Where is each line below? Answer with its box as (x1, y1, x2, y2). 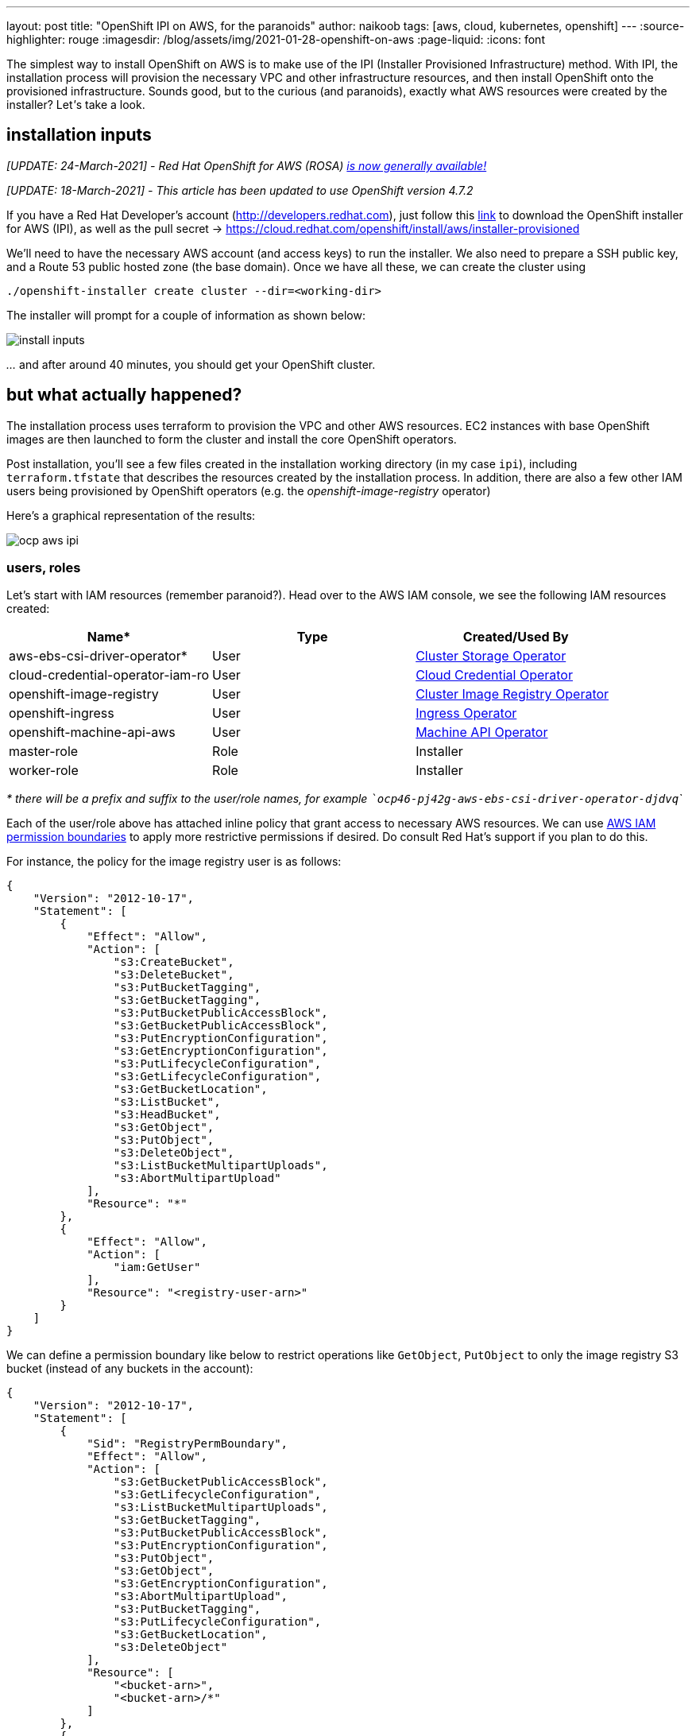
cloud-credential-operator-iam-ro (9, 667, 210, 684)
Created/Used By (462, 629, 569, 645)
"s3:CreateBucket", (113, 955, 234, 969)
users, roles (6, 560, 81, 576)
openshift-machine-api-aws (9, 724, 176, 741)
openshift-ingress (9, 705, 114, 722)
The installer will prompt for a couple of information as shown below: (6, 308, 365, 322)
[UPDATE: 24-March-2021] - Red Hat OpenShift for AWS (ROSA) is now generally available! (6, 158, 487, 172)
